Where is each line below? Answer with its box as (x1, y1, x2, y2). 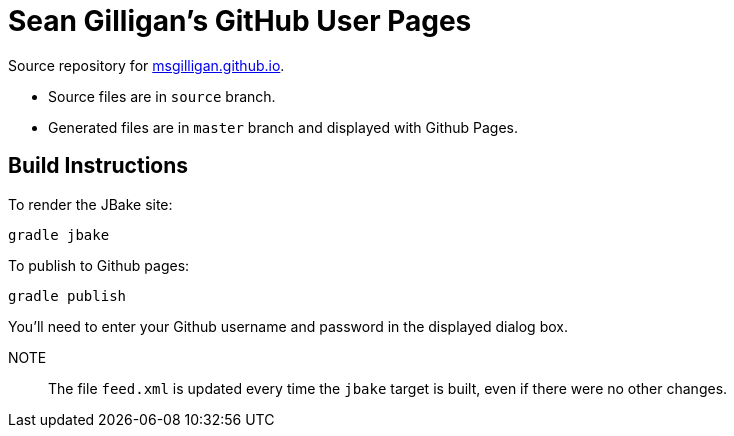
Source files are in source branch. (48, 87, 276, 105)
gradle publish (8, 287, 127, 304)
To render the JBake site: (8, 195, 173, 213)
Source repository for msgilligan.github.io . (8, 56, 285, 74)
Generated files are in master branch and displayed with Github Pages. (48, 118, 519, 136)
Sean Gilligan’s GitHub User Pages (8, 4, 472, 38)
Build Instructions (8, 153, 189, 179)
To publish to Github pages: (8, 256, 190, 274)
